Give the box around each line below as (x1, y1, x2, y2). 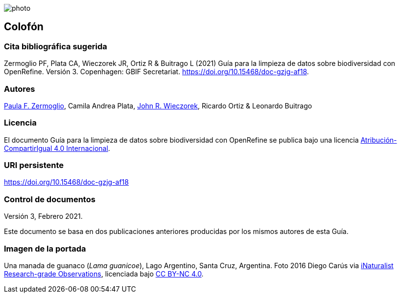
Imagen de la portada (4, 243, 86, 254)
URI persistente (4, 160, 64, 170)
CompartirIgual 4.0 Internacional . (4, 144, 110, 152)
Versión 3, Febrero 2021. (4, 212, 83, 221)
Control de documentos (4, 194, 95, 204)
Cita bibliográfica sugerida (4, 41, 107, 51)
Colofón (4, 21, 44, 33)
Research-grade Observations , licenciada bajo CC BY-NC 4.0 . (4, 269, 204, 278)
